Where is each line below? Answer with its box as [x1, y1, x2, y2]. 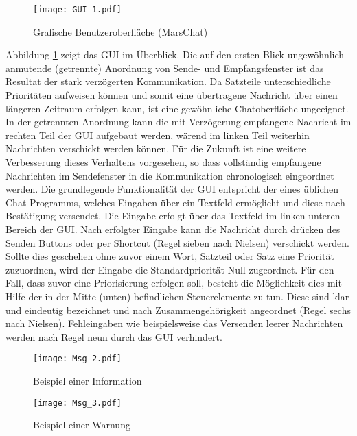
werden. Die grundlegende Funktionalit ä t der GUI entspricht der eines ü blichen [5, 182, 339, 196]
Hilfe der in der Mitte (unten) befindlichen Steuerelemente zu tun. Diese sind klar [5, 289, 349, 303]
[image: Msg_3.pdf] [33, 398, 122, 408]
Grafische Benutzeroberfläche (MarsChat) [33, 24, 208, 38]
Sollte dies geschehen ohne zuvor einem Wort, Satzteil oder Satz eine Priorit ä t [5, 249, 334, 263]
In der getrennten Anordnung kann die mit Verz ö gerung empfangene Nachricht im [5, 114, 352, 129]
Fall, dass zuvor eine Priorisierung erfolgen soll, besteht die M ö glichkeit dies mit [5, 276, 342, 290]
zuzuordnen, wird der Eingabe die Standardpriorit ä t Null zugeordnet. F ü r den [5, 262, 334, 276]
